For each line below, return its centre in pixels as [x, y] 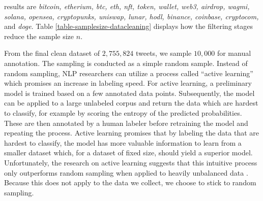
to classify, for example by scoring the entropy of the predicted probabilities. [123, 112]
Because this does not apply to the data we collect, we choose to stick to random [130, 182]
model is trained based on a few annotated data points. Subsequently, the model [129, 93]
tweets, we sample [164, 53]
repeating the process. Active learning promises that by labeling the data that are [132, 133]
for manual [234, 53]
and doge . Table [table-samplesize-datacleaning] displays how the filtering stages [128, 26]
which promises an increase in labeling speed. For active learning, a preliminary [128, 83]
